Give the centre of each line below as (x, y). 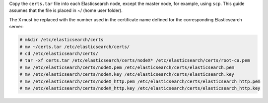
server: (17, 27)
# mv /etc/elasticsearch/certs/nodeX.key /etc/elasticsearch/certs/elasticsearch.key (127, 75)
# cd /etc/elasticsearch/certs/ (59, 53)
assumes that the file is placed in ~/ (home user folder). (66, 10)
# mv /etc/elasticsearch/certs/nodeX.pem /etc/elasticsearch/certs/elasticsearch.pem (127, 67)
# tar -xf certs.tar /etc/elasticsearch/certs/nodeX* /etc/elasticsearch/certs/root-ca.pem (135, 60)
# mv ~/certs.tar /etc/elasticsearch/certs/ (75, 47)
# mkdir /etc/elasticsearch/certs (62, 40)
